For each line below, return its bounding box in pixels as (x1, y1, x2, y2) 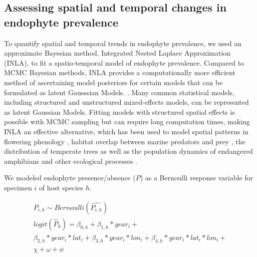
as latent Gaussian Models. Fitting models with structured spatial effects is (4, 106, 235, 117)
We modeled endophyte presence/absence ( (4, 172, 136, 183)
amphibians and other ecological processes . (4, 155, 138, 166)
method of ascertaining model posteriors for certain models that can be (4, 77, 223, 87)
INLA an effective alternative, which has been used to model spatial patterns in (4, 126, 248, 136)
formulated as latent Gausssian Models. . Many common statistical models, (4, 87, 235, 97)
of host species (39, 182, 83, 192)
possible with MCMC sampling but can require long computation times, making (4, 116, 250, 127)
